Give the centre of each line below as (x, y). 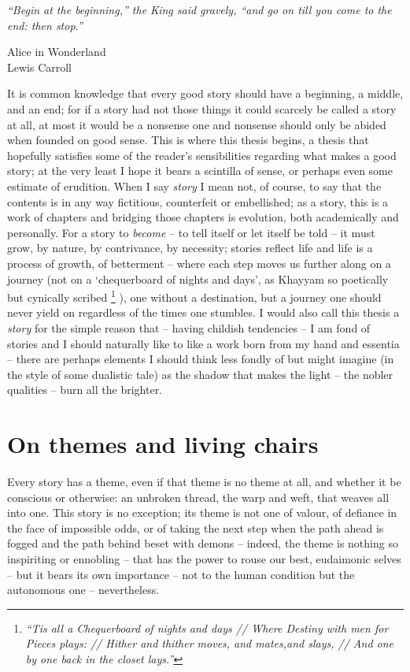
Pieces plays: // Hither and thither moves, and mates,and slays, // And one (210, 643)
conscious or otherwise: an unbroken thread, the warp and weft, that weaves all (198, 497)
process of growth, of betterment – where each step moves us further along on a (199, 263)
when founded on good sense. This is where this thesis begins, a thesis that (188, 140)
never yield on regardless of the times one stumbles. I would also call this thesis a (203, 312)
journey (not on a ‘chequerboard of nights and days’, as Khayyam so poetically (198, 278)
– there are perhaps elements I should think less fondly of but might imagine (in (201, 359)
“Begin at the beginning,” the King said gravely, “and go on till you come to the (199, 9)
